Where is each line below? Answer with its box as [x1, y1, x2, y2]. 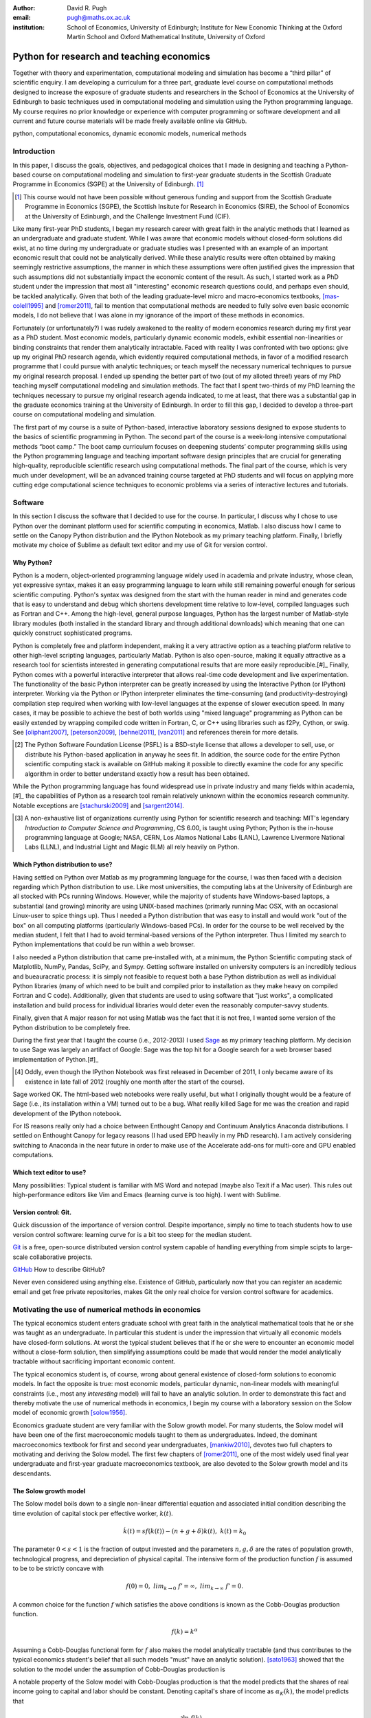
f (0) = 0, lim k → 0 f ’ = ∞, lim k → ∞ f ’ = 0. [126, 1583, 244, 1592]
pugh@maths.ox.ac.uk [67, 14, 131, 22]
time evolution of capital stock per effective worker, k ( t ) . [12, 1509, 173, 1517]
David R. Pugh [67, 4, 107, 12]
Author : [12, 4, 36, 12]
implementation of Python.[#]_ [12, 1055, 99, 1063]
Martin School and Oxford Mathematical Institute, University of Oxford [67, 33, 265, 41]
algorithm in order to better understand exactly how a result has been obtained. [25, 770, 250, 778]
